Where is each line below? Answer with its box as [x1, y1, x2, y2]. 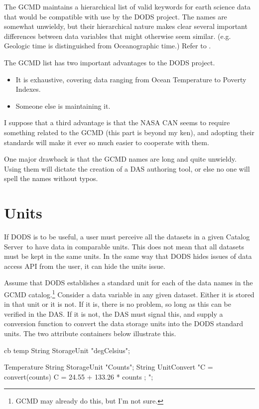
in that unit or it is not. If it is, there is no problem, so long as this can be [4, 299, 231, 309]
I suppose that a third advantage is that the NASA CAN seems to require [4, 117, 230, 128]
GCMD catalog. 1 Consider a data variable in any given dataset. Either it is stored [4, 288, 255, 299]
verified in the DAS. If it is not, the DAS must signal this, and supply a [4, 308, 223, 319]
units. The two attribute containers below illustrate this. [4, 328, 176, 339]
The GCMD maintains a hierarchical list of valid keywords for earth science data [4, 1, 251, 11]
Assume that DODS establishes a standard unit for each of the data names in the [4, 277, 253, 288]
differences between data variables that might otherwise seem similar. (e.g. [4, 30, 231, 41]
